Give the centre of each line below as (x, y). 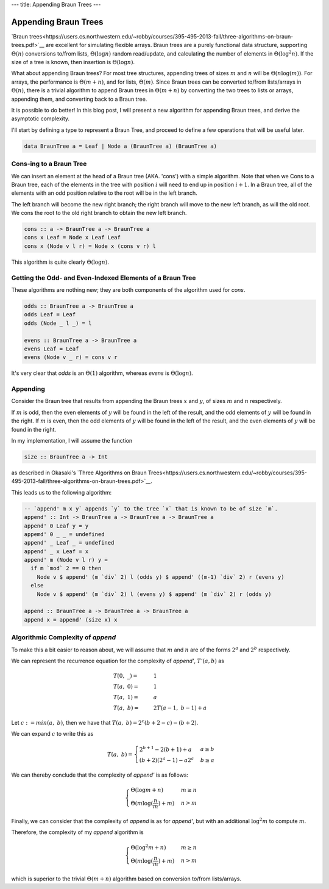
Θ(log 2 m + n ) (148, 847)
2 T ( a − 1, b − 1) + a (180, 708)
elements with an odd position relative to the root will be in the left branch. (104, 193)
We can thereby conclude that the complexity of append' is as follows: (100, 775)
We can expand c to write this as (52, 734)
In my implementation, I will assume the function (72, 441)
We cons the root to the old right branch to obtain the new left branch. (99, 213)
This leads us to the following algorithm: (62, 492)
